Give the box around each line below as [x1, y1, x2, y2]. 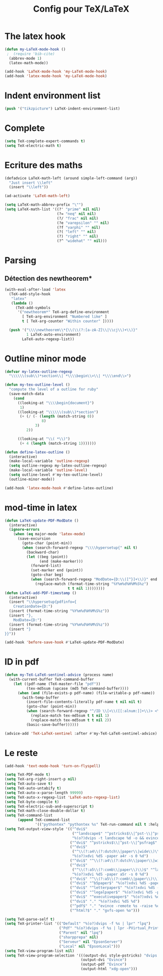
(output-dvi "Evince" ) [80, 958, 127, 962]
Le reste [4, 747, 38, 759]
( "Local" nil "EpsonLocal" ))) [58, 944, 120, 949]
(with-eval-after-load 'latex [4, 287, 66, 292]
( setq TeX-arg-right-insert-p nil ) [4, 777, 77, 782]
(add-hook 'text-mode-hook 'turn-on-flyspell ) [4, 763, 101, 768]
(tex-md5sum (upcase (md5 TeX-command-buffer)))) [26, 686, 129, 691]
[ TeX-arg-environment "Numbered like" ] [22, 314, 108, 319]
